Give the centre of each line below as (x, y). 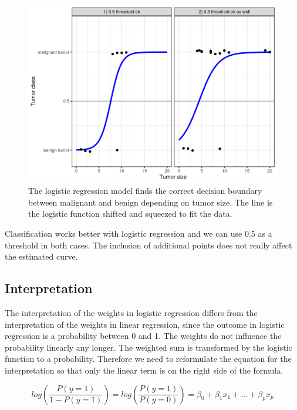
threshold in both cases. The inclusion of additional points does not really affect (148, 245)
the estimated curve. (41, 256)
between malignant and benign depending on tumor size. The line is (151, 202)
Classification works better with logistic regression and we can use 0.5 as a (139, 233)
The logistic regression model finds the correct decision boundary (145, 191)
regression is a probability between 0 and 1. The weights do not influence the (143, 336)
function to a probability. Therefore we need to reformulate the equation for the (148, 359)
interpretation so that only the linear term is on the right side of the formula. (144, 370)
